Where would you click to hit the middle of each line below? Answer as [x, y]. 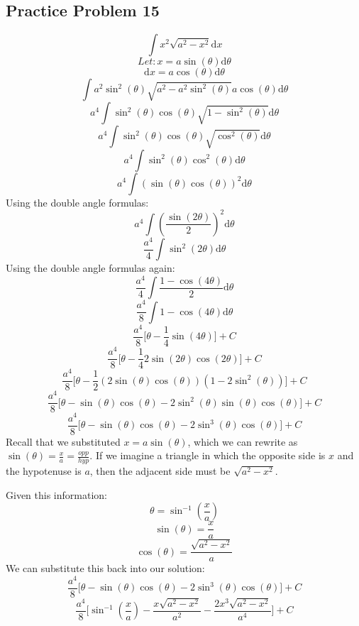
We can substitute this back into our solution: [105, 568]
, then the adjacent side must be [160, 471]
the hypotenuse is [44, 471]
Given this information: [56, 494]
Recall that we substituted [63, 441]
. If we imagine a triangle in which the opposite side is [208, 455]
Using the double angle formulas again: [90, 268]
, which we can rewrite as [243, 441]
